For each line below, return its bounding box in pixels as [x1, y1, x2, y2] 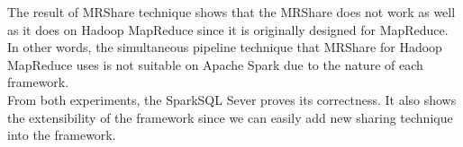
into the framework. [7, 125, 116, 144]
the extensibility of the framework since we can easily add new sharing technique [7, 108, 453, 126]
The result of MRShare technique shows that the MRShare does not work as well [7, 3, 456, 21]
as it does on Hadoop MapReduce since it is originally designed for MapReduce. [7, 20, 449, 39]
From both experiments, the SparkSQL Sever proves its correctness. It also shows [7, 90, 457, 108]
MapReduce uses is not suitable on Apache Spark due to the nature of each [7, 55, 423, 73]
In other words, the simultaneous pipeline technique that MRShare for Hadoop [7, 38, 442, 56]
